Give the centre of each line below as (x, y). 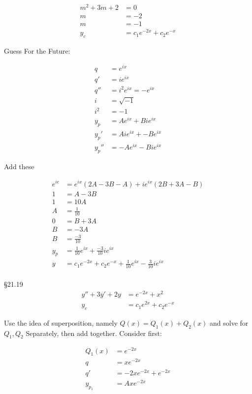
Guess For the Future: (37, 51)
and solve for (229, 322)
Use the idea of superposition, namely (61, 322)
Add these (19, 166)
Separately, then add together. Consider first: (94, 333)
